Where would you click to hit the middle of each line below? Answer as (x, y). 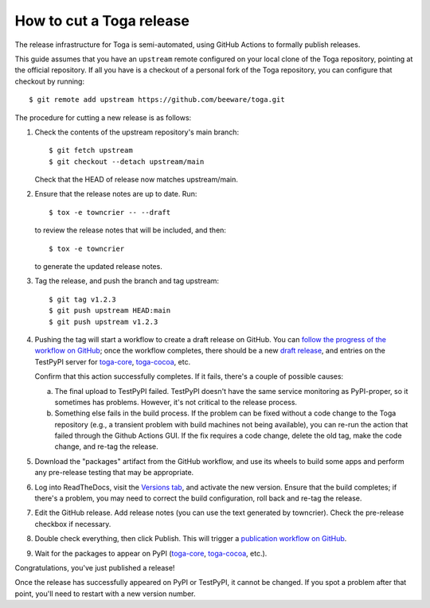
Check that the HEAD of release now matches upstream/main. (137, 180)
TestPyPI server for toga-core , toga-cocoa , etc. (113, 361)
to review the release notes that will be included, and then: (131, 230)
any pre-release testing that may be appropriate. (114, 473)
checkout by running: (50, 81)
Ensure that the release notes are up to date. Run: (116, 194)
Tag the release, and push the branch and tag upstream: (127, 281)
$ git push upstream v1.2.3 (104, 322)
